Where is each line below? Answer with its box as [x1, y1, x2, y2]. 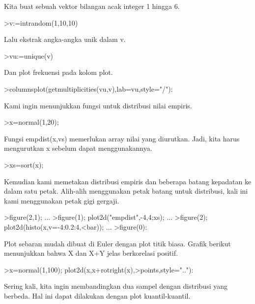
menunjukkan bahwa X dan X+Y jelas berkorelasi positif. [4, 248, 178, 258]
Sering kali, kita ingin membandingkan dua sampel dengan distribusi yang [4, 281, 227, 291]
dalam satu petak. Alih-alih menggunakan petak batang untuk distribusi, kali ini [4, 186, 248, 196]
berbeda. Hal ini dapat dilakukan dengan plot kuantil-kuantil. [4, 290, 191, 301]
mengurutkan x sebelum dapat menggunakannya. [4, 143, 152, 153]
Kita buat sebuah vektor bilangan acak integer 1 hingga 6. [4, 1, 180, 11]
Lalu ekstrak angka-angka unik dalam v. [4, 34, 126, 44]
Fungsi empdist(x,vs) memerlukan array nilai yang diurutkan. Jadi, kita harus [4, 133, 240, 143]
